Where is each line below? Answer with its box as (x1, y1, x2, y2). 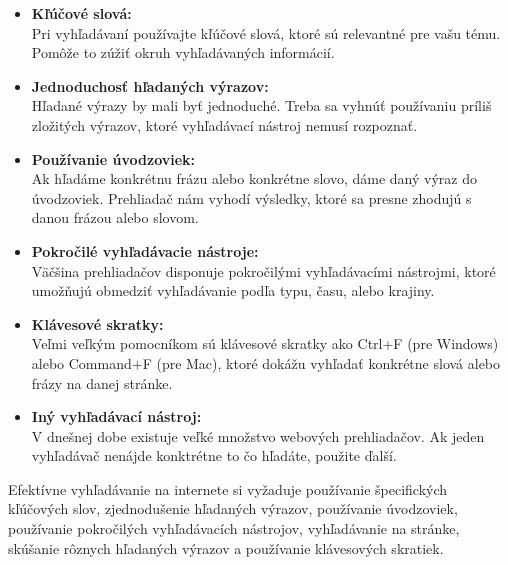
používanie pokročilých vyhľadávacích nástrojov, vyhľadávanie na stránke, (8, 518, 460, 539)
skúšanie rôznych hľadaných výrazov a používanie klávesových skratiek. (8, 537, 444, 558)
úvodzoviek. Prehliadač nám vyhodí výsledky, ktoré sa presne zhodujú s (31, 187, 472, 208)
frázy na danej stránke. (31, 372, 173, 393)
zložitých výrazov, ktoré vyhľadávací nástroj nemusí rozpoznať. (31, 114, 418, 135)
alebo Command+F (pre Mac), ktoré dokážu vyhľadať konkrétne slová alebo (31, 352, 501, 373)
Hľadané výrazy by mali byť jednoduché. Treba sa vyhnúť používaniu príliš (31, 95, 492, 116)
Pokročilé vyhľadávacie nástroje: (31, 240, 259, 261)
